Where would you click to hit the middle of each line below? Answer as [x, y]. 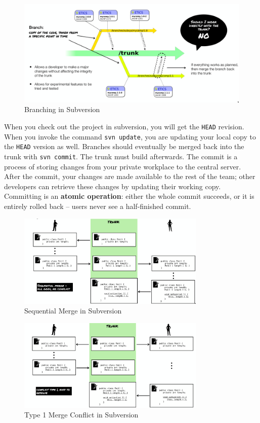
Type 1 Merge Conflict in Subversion [81, 415]
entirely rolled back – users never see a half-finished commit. [98, 206]
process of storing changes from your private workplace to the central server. [123, 166]
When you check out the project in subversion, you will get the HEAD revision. [124, 126]
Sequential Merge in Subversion [73, 311]
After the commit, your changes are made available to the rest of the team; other [130, 176]
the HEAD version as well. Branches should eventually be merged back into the [124, 146]
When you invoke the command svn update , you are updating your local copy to [130, 136]
